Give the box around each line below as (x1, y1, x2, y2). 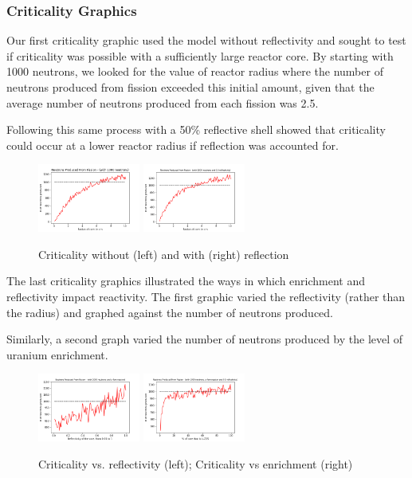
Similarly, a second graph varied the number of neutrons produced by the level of (6, 331, 403, 347)
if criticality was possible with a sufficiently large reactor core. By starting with (6, 47, 394, 64)
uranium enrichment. (6, 346, 108, 362)
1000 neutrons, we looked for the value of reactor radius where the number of (6, 63, 383, 80)
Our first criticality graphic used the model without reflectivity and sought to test (6, 32, 406, 49)
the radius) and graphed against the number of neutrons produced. (6, 304, 333, 320)
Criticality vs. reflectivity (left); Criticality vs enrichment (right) (38, 455, 353, 472)
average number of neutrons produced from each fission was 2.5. (6, 94, 319, 111)
